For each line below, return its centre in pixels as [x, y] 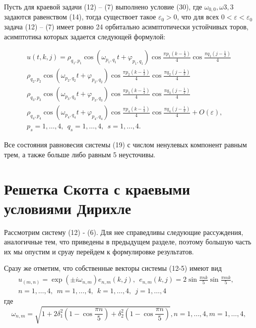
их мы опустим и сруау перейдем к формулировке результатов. [99, 251]
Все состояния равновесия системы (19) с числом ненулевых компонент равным [126, 145]
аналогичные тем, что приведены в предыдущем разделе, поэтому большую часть [128, 242]
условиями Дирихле [68, 208]
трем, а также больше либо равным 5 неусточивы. [80, 154]
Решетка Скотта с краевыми [97, 188]
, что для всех [198, 17]
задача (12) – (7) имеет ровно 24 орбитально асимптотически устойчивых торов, [126, 27]
